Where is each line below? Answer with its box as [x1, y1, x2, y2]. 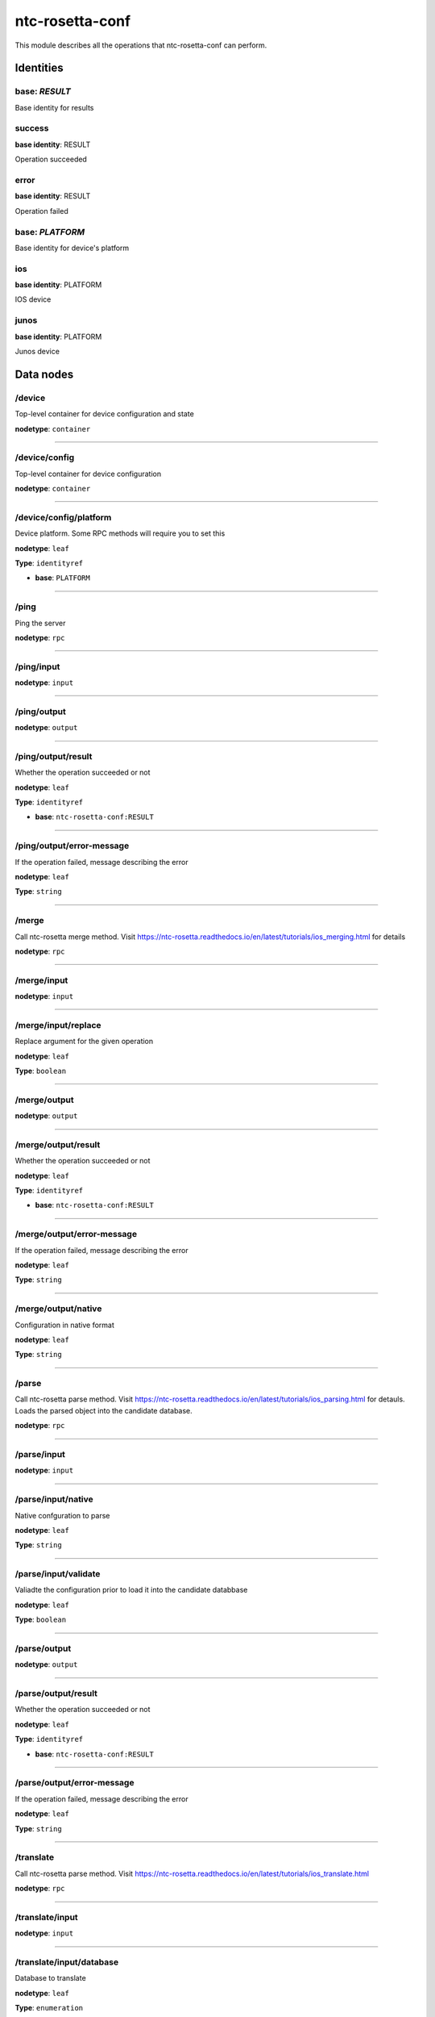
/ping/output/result [14, 750, 93, 762]
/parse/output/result [14, 1688, 98, 1699]
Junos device [14, 346, 60, 356]
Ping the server [14, 618, 66, 628]
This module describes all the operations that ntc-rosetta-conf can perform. [14, 40, 267, 50]
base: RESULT [14, 86, 72, 97]
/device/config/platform [14, 512, 112, 523]
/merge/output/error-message [14, 1229, 137, 1240]
